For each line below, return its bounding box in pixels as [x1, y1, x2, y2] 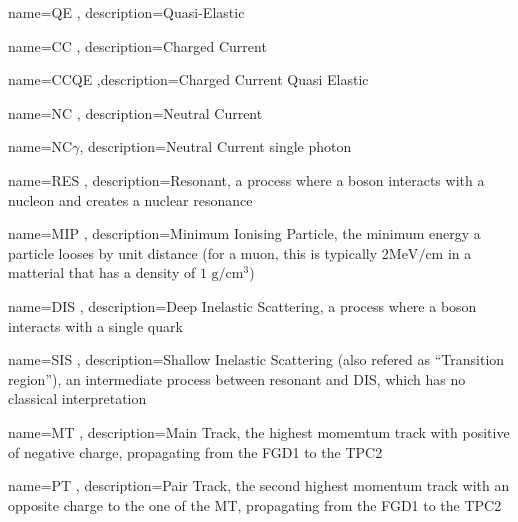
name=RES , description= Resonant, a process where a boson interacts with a [8, 169, 485, 190]
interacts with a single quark [8, 315, 183, 336]
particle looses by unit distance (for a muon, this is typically [8, 242, 378, 263]
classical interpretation [8, 388, 147, 409]
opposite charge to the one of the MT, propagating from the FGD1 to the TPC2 [8, 494, 502, 515]
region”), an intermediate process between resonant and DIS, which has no [8, 368, 466, 389]
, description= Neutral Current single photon [79, 136, 352, 157]
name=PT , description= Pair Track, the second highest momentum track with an [8, 475, 510, 496]
